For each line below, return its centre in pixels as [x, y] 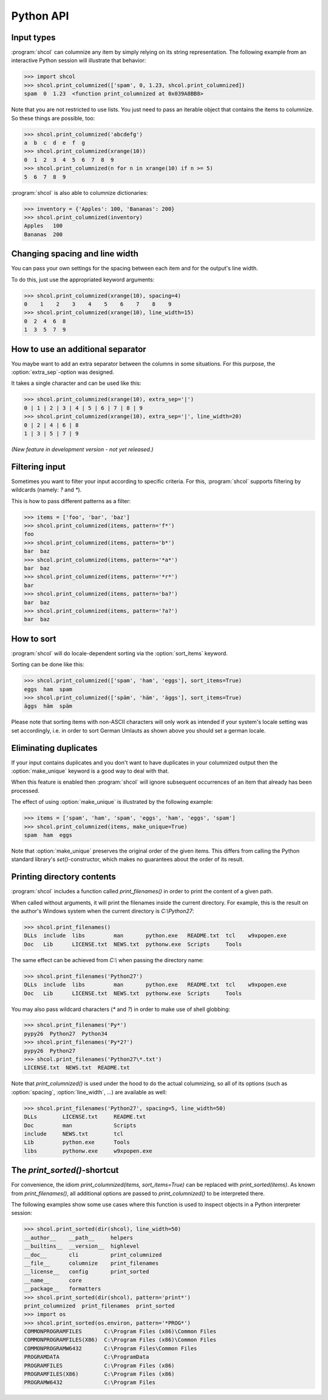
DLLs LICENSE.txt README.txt [85, 1117]
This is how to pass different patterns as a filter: [71, 501]
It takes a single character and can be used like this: [76, 383]
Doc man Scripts [80, 1125]
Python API [40, 16]
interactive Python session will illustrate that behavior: [79, 60]
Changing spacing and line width [75, 254]
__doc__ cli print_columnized [93, 1255]
